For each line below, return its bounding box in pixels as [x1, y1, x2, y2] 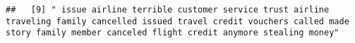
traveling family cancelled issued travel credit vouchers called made [6, 16, 349, 26]
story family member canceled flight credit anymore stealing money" [6, 28, 339, 38]
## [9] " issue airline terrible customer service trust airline [6, 5, 330, 15]
